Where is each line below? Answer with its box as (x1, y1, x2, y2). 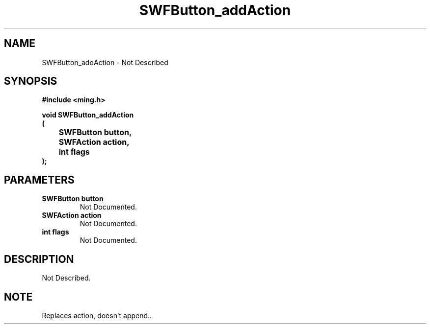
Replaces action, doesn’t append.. (42, 311, 152, 320)
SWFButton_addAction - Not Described (42, 58, 168, 67)
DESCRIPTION (4, 253, 74, 265)
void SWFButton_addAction (42, 111, 134, 119)
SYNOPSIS (4, 75, 57, 88)
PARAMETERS (4, 173, 75, 186)
